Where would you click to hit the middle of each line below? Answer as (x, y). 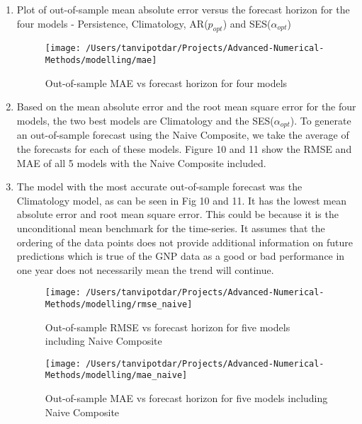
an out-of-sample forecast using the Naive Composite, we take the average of (183, 135)
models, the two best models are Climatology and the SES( (145, 120)
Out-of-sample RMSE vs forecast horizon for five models (168, 327)
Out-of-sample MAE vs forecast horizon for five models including (186, 398)
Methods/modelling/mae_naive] (116, 376)
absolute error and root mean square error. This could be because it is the (177, 214)
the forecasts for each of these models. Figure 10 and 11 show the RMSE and (184, 148)
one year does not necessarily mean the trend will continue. (145, 269)
